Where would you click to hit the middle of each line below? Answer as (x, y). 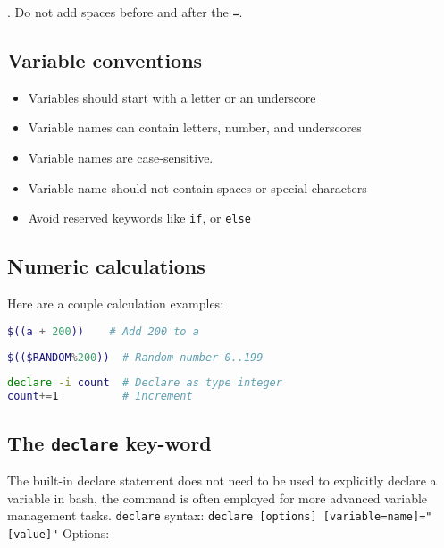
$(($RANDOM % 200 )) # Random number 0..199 (135, 357)
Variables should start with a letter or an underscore (172, 97)
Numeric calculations (106, 266)
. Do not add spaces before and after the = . (125, 12)
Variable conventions (105, 60)
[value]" (33, 534)
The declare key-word (109, 442)
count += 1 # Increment (100, 396)
